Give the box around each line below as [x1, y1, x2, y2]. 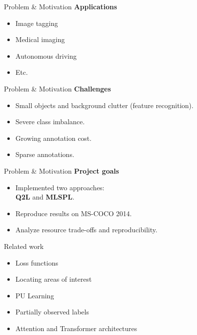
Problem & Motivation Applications [4, 1, 117, 11]
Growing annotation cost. [15, 133, 92, 143]
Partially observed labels [15, 307, 89, 317]
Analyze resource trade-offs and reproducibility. [15, 224, 157, 235]
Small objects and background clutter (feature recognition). [15, 100, 194, 110]
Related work [4, 241, 44, 251]
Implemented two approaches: [15, 182, 105, 192]
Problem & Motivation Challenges [4, 83, 111, 93]
